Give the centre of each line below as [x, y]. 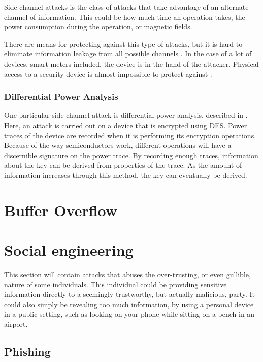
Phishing [27, 351]
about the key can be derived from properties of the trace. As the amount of [123, 165]
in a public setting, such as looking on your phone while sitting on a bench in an [129, 314]
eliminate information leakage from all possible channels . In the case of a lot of [128, 54]
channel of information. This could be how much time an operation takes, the [125, 17]
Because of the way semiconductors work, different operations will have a [118, 145]
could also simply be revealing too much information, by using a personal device [129, 304]
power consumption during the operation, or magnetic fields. [98, 27]
